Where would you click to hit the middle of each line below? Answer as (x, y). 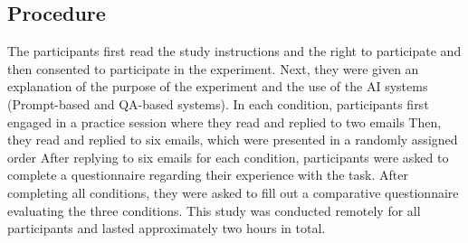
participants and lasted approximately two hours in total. (167, 228)
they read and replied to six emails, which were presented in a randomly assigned (233, 140)
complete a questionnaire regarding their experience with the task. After (208, 175)
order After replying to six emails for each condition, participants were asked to (228, 157)
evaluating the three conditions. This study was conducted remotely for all (214, 210)
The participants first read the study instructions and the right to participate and (234, 51)
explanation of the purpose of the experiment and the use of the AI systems (218, 86)
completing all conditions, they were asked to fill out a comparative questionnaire (233, 192)
